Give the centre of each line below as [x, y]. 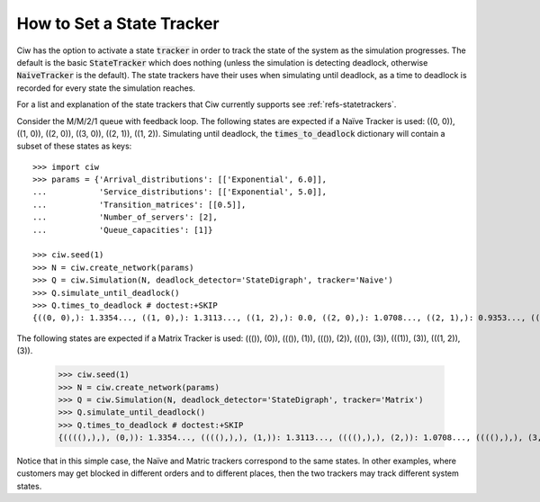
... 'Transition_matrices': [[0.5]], [139, 204]
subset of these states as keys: [74, 146]
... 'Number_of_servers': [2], [125, 217]
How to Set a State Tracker [118, 23]
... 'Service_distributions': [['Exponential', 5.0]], [180, 192]
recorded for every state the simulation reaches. [106, 88]
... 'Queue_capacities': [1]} [123, 230]
